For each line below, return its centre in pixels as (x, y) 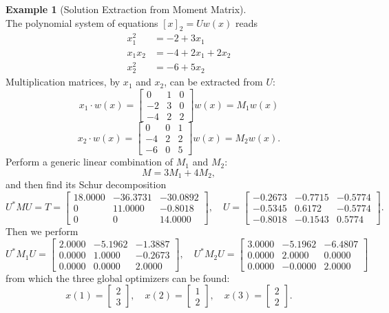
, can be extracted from (213, 82)
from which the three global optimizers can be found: (118, 277)
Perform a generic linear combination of (90, 162)
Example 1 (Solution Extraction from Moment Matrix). (126, 9)
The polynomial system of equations (82, 22)
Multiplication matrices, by (63, 82)
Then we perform (42, 231)
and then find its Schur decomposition (86, 184)
